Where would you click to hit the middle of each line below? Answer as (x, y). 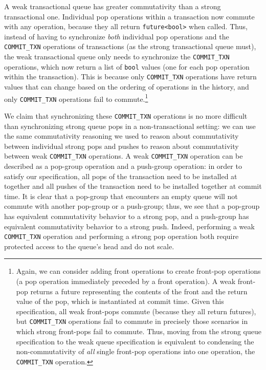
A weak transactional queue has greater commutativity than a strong (113, 6)
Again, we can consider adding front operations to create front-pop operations (138, 271)
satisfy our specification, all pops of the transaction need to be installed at (121, 176)
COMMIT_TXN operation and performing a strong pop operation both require (121, 236)
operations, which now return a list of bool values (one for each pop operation (127, 66)
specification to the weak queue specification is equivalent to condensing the (135, 341)
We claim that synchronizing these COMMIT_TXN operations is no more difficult (126, 115)
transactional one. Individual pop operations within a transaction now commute (129, 16)
